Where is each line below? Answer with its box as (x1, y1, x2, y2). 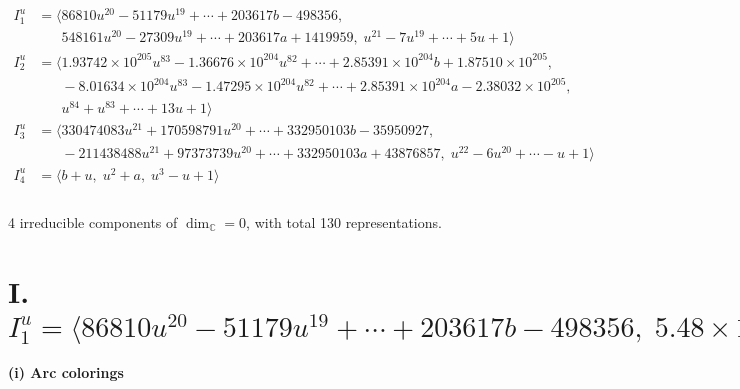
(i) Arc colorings (8, 361, 124, 382)
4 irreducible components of (8, 211, 178, 232)
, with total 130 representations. (246, 211, 442, 232)
